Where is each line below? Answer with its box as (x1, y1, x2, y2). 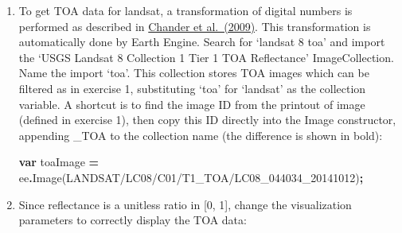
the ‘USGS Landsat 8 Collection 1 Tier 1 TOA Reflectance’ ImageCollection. (18, 49, 394, 65)
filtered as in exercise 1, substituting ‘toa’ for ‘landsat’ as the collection (18, 80, 366, 96)
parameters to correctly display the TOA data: (18, 212, 247, 228)
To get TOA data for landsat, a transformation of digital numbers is (18, 2, 353, 18)
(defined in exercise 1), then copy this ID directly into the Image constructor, (18, 111, 396, 128)
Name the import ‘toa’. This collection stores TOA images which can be (18, 64, 369, 81)
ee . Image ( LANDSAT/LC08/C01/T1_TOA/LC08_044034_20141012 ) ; (18, 169, 364, 185)
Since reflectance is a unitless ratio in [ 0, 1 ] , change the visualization (18, 196, 352, 212)
